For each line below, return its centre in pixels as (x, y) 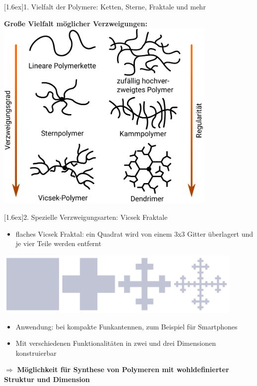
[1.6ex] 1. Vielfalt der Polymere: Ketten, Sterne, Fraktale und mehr (105, 6)
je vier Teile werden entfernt (59, 243)
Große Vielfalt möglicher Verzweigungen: (76, 23)
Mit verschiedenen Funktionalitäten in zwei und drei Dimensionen (116, 343)
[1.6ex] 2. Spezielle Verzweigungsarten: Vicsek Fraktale (86, 217)
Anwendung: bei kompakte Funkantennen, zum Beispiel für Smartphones (127, 326)
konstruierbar (36, 353)
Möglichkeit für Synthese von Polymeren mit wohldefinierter (123, 369)
